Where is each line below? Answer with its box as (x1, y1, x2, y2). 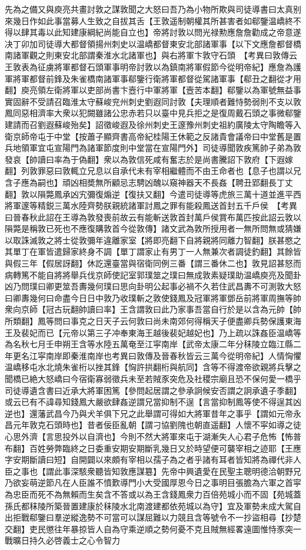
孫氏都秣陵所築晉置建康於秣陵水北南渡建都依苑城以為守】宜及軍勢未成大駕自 (5, 499, 301, 512)
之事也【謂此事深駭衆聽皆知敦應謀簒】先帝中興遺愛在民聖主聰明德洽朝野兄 (12, 465, 301, 477)
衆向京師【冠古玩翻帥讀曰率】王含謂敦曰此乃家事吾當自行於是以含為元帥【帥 (5, 303, 301, 315)
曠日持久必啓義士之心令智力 (12, 534, 120, 546)
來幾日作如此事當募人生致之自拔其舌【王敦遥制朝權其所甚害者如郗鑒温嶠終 (5, 14, 293, 27)
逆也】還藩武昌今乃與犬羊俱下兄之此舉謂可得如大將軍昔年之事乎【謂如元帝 (5, 407, 293, 419)
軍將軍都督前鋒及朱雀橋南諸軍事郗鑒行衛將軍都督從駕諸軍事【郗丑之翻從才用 (5, 72, 301, 84)
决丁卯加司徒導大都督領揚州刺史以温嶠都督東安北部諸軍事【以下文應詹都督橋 (5, 37, 301, 50)
